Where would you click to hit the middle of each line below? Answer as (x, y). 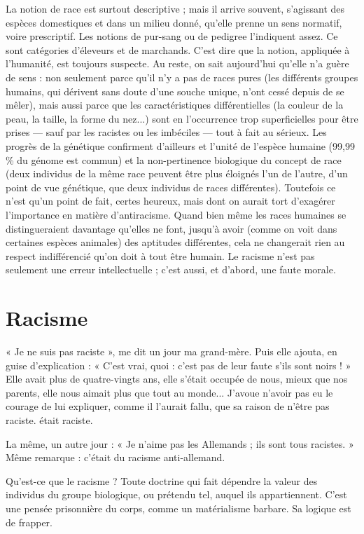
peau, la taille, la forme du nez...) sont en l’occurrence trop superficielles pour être (182, 118)
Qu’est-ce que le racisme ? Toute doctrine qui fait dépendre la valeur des (162, 480)
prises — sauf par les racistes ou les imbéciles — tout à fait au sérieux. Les (166, 132)
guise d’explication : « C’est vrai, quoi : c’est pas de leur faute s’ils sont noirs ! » (178, 365)
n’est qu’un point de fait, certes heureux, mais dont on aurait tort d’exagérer (170, 201)
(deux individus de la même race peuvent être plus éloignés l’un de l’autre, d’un (177, 173)
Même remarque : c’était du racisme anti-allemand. (115, 457)
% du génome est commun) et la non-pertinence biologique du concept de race (174, 159)
